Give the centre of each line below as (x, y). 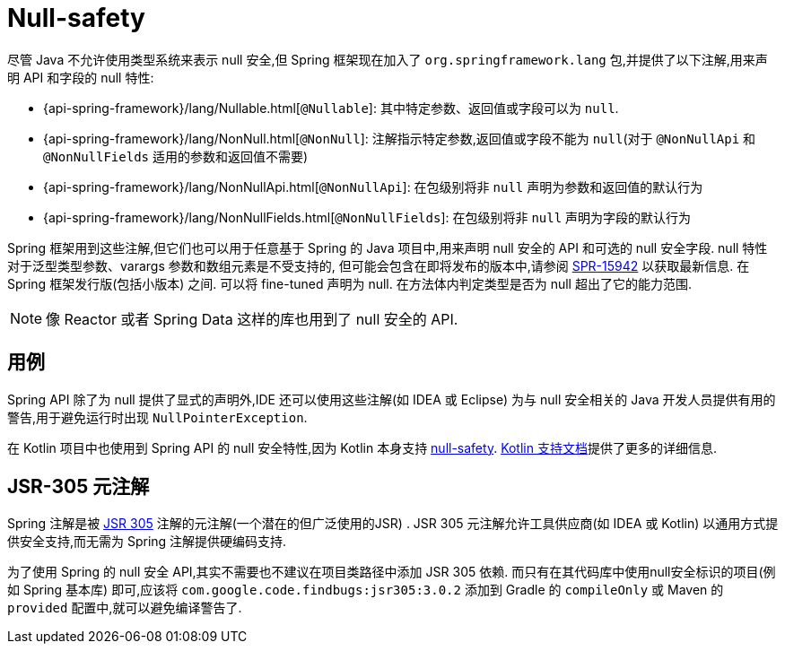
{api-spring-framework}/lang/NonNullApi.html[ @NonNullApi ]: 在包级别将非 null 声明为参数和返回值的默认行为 (373, 187)
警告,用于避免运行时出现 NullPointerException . (157, 417)
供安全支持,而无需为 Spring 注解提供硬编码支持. (147, 542)
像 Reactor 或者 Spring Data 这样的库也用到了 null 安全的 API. (252, 319)
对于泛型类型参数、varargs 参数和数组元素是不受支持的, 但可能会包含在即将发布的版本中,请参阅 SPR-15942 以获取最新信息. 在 (379, 265)
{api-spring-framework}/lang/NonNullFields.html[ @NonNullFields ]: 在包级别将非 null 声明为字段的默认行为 (367, 217)
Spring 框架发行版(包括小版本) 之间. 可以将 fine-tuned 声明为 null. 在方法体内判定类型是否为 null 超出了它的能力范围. (349, 283)
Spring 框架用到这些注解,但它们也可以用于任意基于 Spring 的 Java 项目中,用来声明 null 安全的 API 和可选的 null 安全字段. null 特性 (388, 247)
